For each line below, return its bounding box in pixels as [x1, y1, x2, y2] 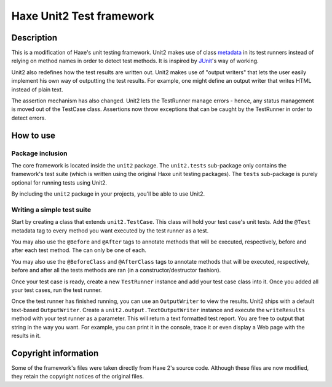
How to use [11, 130, 55, 140]
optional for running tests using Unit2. [11, 178, 108, 186]
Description [11, 33, 58, 43]
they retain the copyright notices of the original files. [11, 373, 144, 380]
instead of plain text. [11, 86, 63, 93]
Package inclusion [11, 149, 68, 158]
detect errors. [11, 114, 46, 121]
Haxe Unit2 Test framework [11, 9, 154, 23]
